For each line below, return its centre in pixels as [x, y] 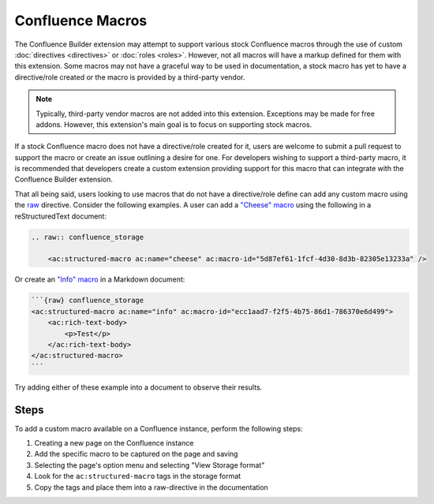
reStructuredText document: [60, 216]
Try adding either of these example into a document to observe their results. [138, 387]
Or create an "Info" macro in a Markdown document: [100, 279]
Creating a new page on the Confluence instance [114, 442]
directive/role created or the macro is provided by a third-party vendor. [130, 77]
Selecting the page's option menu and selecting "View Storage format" [150, 465]
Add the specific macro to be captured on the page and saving [136, 454]
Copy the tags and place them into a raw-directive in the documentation [151, 487]
